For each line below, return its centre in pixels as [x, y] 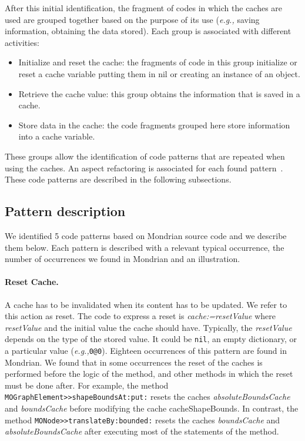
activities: [22, 42]
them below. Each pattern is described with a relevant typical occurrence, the [145, 247]
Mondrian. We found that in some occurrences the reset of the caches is [134, 362]
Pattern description [65, 211]
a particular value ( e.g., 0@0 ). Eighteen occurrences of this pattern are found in [146, 350]
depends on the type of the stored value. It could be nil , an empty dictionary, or [151, 339]
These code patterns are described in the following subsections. [118, 179]
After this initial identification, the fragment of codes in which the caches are [144, 8]
